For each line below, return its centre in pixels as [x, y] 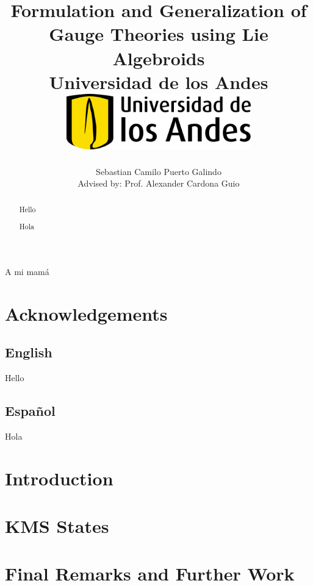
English [29, 352]
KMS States [57, 525]
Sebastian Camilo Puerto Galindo [159, 171]
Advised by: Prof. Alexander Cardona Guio [159, 183]
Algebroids [159, 58]
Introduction [59, 478]
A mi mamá [27, 271]
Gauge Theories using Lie [159, 34]
